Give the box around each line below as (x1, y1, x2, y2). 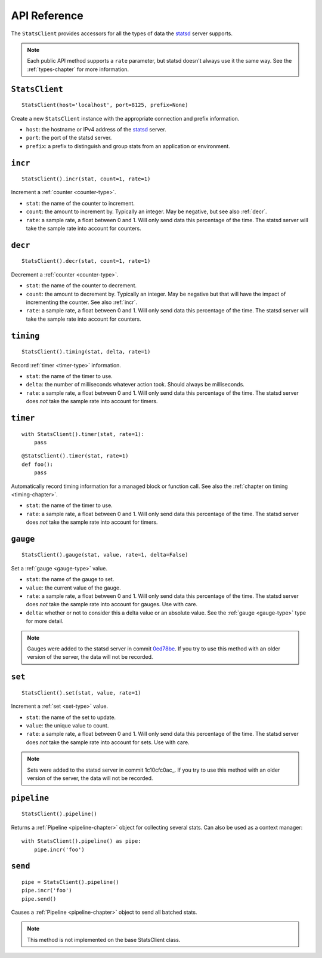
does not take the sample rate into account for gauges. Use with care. (26, 601, 198, 608)
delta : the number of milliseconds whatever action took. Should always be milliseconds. (26, 381, 244, 388)
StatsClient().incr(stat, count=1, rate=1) (21, 176, 151, 182)
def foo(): (21, 460, 54, 468)
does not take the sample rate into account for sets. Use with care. (26, 738, 190, 746)
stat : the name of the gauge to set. (26, 576, 114, 583)
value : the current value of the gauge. (26, 584, 122, 591)
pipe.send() (21, 895, 57, 902)
